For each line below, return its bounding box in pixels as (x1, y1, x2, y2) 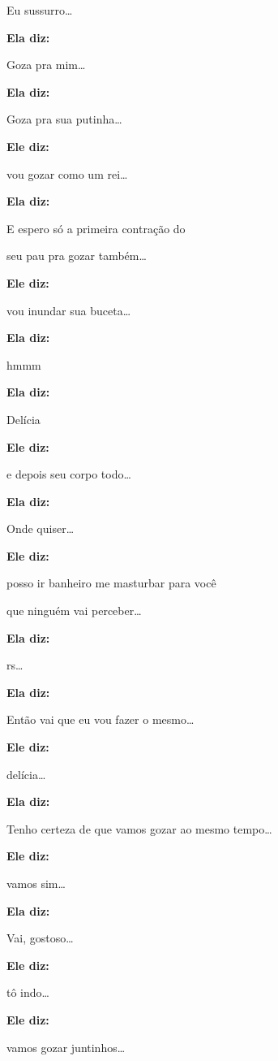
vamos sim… (6, 875, 66, 891)
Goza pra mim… (6, 56, 86, 73)
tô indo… (6, 984, 49, 1001)
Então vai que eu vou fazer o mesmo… (6, 711, 195, 728)
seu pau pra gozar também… (6, 247, 147, 264)
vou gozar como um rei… (6, 165, 128, 182)
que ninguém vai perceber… (6, 602, 142, 619)
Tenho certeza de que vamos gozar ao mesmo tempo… (6, 820, 272, 837)
